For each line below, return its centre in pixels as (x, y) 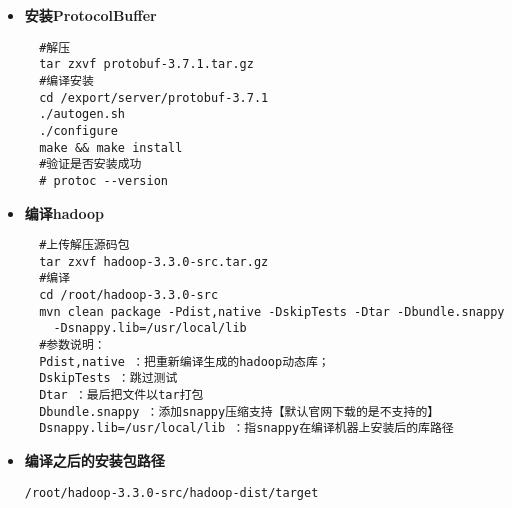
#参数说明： (72, 345)
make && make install (111, 147)
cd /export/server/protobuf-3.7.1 (154, 97)
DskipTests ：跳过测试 (108, 378)
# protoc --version (103, 180)
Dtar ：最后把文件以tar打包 (121, 395)
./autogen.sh (82, 114)
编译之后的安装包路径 (94, 459)
